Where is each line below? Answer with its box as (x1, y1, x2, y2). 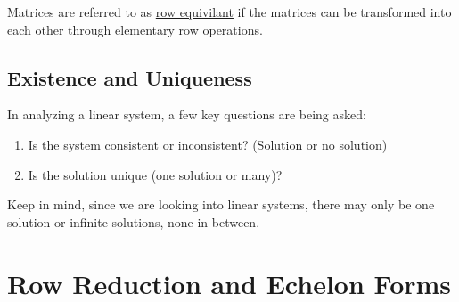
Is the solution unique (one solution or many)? (28, 165, 283, 184)
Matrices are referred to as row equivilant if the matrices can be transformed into (7, 3, 452, 20)
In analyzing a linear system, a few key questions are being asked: (7, 105, 366, 124)
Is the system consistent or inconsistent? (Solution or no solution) (28, 135, 388, 153)
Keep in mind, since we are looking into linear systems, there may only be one (7, 195, 435, 214)
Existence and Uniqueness (7, 63, 252, 91)
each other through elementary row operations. (7, 20, 263, 38)
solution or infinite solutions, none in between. (7, 212, 260, 231)
